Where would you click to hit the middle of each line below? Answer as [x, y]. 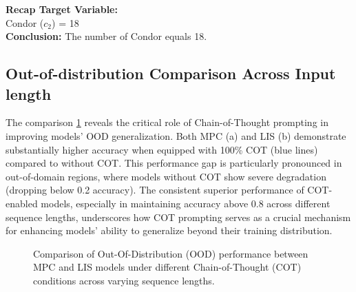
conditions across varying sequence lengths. [124, 280]
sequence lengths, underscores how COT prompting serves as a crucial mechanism [178, 217]
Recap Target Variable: [62, 9]
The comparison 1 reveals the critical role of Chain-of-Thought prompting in [167, 122]
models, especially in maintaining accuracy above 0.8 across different [186, 203]
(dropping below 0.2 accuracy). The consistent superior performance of [155, 190]
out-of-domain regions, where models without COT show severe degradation [166, 176]
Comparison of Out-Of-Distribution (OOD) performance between [171, 253]
